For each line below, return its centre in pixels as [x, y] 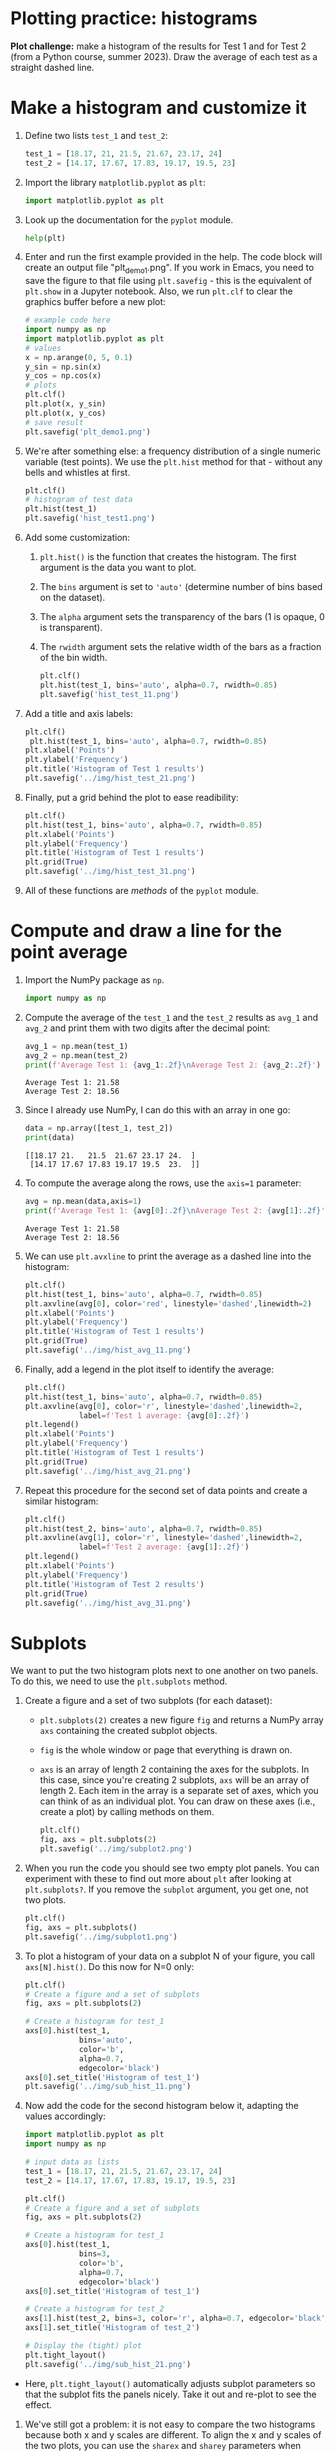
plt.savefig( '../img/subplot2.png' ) [116, 1849]
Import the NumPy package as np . [94, 979]
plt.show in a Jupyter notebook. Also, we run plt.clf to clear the [158, 291]
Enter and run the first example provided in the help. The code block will [173, 257]
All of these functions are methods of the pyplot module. [141, 891]
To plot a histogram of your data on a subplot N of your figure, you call [170, 1956]
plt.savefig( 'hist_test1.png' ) [90, 518]
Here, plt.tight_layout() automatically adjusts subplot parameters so [170, 2383]
